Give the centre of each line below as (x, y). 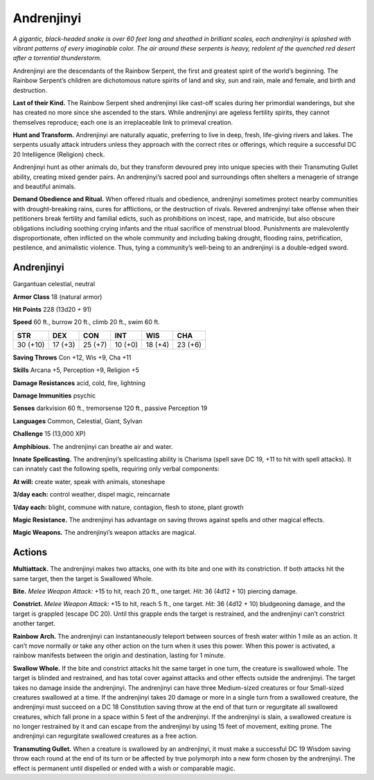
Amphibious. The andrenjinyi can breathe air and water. (93, 446)
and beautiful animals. (44, 186)
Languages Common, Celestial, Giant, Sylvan (78, 421)
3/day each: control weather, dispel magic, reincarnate (91, 495)
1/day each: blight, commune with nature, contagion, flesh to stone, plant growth (128, 507)
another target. (34, 623)
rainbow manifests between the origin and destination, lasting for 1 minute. (119, 655)
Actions (30, 552)
